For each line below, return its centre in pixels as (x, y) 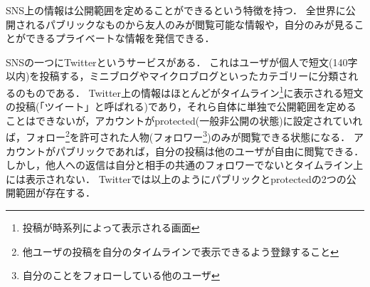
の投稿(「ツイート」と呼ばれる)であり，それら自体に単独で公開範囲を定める (181, 106)
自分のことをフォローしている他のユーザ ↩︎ (121, 275)
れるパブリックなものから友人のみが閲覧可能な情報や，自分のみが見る (190, 24)
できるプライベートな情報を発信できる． (120, 38)
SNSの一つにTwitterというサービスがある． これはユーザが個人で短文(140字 (182, 62)
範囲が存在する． (55, 193)
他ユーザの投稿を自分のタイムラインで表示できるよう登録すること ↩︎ (180, 251)
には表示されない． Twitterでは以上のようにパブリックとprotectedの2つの (176, 178)
